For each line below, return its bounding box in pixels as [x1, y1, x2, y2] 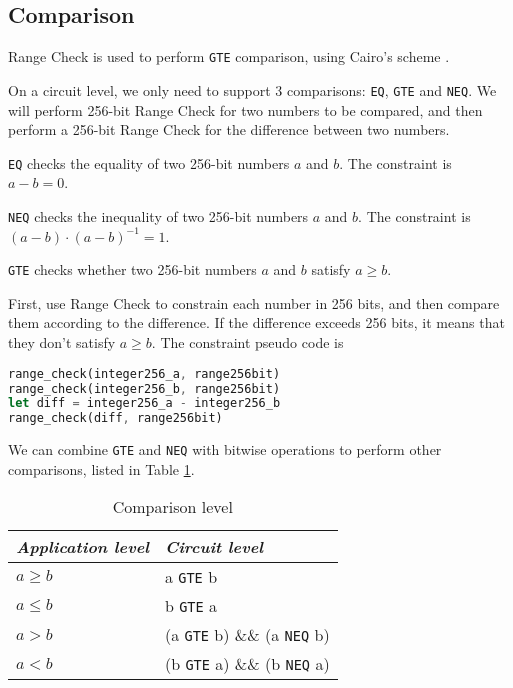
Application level [16, 535, 149, 559]
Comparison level [112, 495, 233, 519]
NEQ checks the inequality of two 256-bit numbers [8, 205, 309, 226]
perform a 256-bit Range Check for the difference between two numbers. [8, 119, 450, 140]
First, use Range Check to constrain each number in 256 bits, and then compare [8, 292, 500, 313]
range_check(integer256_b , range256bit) [8, 381, 281, 396]
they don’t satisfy [8, 332, 116, 353]
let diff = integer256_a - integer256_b [8, 396, 281, 411]
